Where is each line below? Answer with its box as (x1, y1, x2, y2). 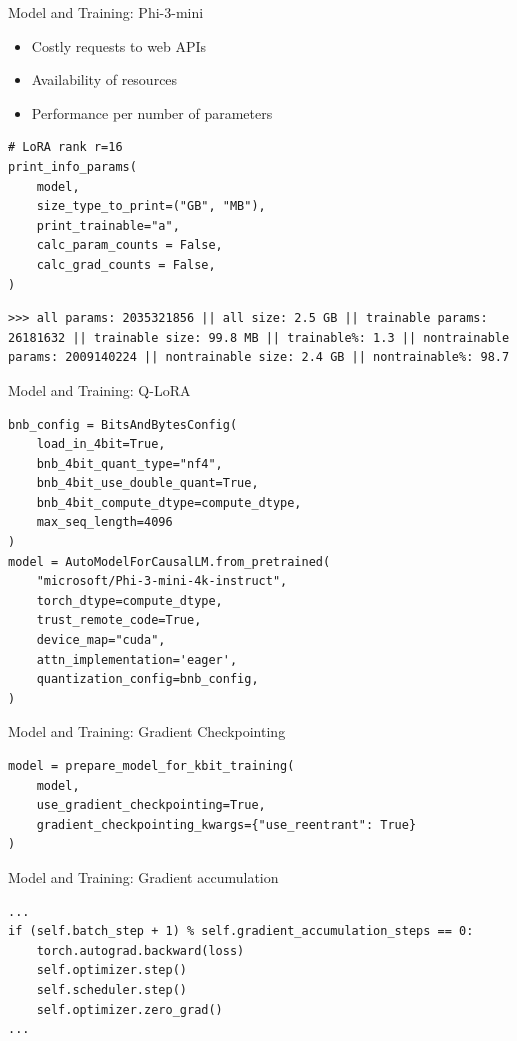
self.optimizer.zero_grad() (36, 1002, 223, 1017)
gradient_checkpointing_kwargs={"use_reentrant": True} (36, 817, 417, 832)
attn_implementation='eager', (36, 652, 238, 667)
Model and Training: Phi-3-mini (8, 2, 204, 22)
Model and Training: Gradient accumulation (8, 866, 279, 887)
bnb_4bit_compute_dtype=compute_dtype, (36, 495, 302, 510)
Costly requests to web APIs (31, 35, 207, 56)
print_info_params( (8, 159, 137, 174)
